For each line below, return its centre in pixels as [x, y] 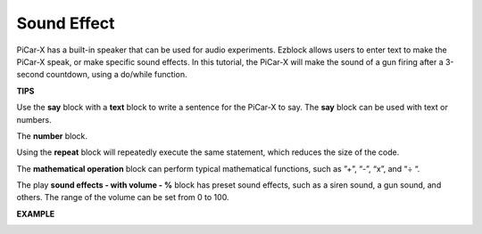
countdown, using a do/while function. [116, 75]
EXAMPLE [36, 214]
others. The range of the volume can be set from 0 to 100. [123, 198]
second [30, 75]
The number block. [52, 136]
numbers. [34, 119]
